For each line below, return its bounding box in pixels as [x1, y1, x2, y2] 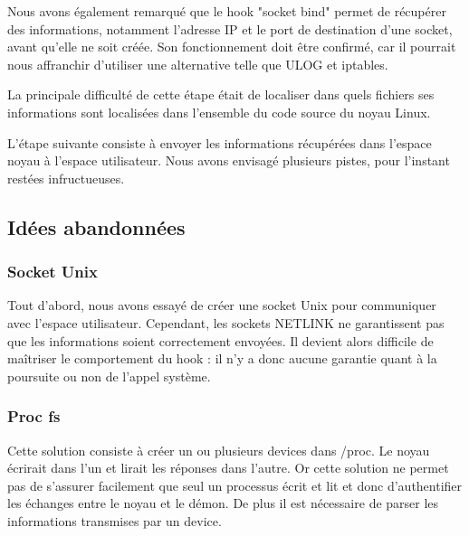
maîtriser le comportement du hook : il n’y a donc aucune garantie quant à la [7, 349, 437, 368]
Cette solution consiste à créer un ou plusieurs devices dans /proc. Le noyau [7, 440, 430, 459]
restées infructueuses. [7, 168, 125, 187]
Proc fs [7, 405, 61, 428]
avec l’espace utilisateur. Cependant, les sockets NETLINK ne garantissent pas [7, 313, 445, 332]
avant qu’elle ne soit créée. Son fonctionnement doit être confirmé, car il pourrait [7, 37, 456, 56]
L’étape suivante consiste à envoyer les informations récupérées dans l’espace [7, 133, 432, 152]
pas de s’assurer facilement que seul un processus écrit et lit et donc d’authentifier [7, 475, 463, 494]
